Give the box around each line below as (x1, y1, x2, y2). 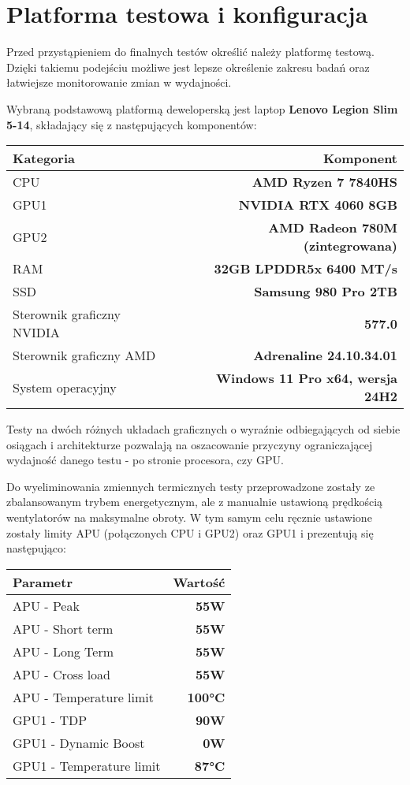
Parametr (13, 572, 73, 591)
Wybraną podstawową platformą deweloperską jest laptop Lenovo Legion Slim (6, 100, 398, 117)
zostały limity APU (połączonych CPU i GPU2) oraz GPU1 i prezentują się (6, 524, 374, 541)
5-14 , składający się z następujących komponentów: (6, 116, 257, 132)
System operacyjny (13, 378, 117, 396)
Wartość (173, 572, 225, 591)
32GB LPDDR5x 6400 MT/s (214, 259, 397, 278)
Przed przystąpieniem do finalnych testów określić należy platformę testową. (6, 43, 375, 60)
